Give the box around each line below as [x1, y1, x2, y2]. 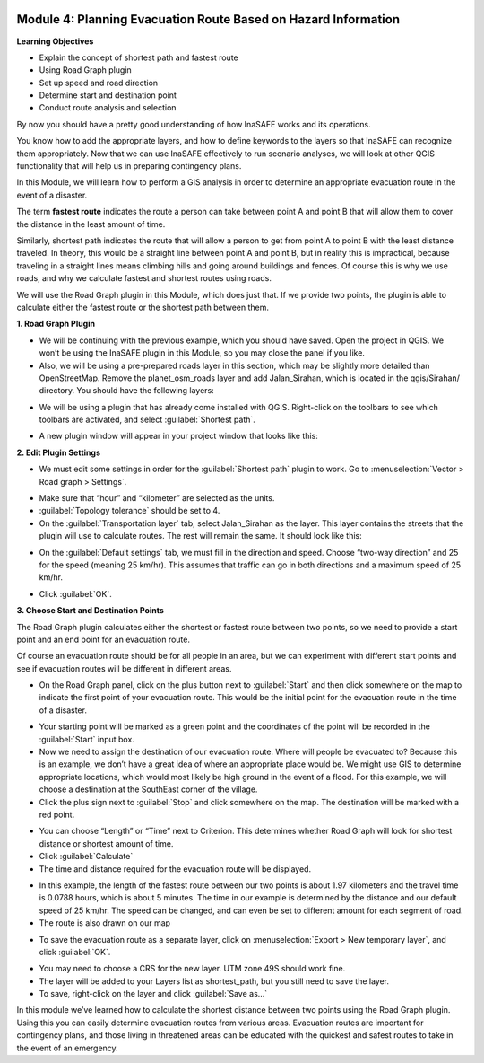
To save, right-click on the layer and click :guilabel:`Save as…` [39, 988, 268, 999]
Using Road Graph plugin [39, 65, 132, 75]
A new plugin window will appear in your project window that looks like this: [39, 431, 318, 442]
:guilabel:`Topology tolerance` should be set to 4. [39, 505, 220, 516]
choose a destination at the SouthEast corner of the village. [39, 784, 258, 795]
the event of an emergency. [16, 1042, 118, 1053]
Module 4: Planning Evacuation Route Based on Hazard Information [16, 12, 401, 27]
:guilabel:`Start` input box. [39, 734, 134, 744]
